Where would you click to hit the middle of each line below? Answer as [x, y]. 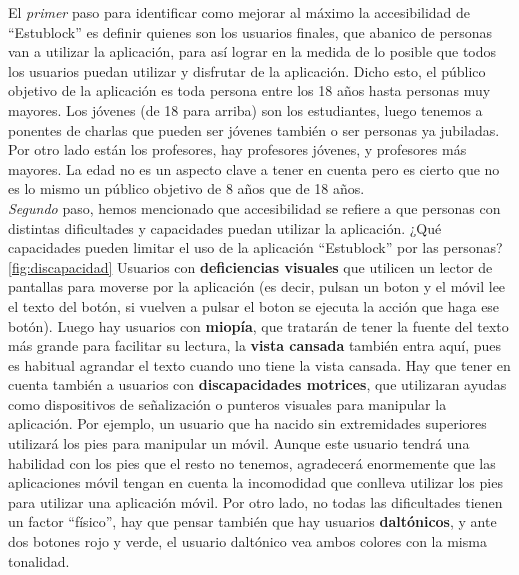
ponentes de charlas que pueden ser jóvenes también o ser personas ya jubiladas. [254, 129]
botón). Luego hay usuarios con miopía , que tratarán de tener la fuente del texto [258, 325]
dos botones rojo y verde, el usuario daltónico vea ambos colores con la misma [247, 541]
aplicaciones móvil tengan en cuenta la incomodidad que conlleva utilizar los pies [255, 482]
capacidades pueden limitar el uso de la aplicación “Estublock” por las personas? [255, 247]
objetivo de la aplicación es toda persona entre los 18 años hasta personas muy [249, 90]
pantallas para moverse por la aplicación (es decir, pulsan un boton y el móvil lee [257, 286]
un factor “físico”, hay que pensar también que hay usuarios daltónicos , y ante [252, 521]
